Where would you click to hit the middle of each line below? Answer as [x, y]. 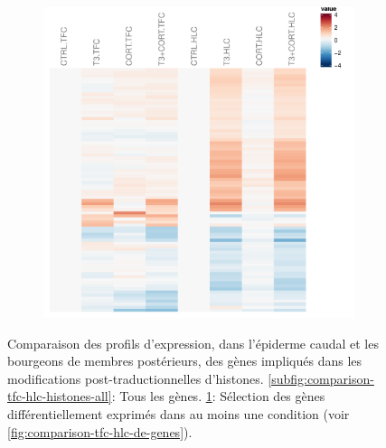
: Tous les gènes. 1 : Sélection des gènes [218, 396]
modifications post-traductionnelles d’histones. [136, 378]
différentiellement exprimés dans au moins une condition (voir [179, 413]
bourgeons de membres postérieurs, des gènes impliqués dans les [185, 361]
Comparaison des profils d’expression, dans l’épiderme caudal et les [193, 343]
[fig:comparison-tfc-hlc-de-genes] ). [100, 431]
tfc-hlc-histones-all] [60, 396]
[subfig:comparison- [321, 378]
